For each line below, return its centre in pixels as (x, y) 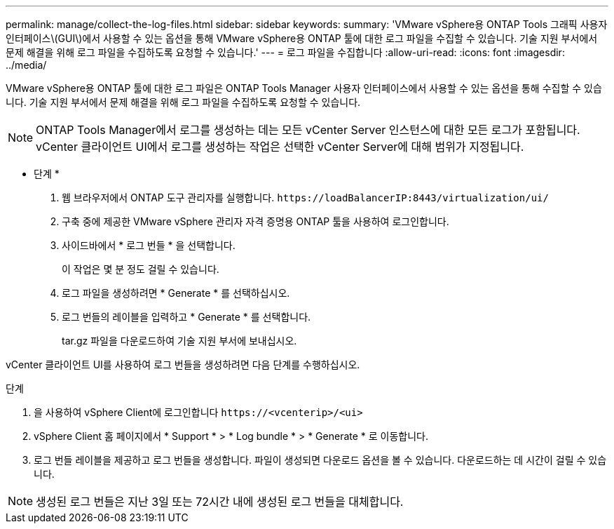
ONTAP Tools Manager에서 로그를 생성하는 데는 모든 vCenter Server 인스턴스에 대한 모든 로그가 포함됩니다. (308, 130)
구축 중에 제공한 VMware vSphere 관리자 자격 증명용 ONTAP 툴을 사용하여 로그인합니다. (255, 221)
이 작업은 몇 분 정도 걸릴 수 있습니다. (141, 269)
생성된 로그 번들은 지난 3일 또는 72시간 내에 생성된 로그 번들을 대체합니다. (220, 502)
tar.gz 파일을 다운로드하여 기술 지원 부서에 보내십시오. (179, 341)
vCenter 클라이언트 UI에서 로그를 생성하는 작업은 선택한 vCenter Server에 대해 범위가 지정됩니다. (280, 147)
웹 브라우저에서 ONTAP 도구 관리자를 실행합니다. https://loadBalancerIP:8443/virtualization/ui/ (305, 197)
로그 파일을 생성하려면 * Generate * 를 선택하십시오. (176, 293)
